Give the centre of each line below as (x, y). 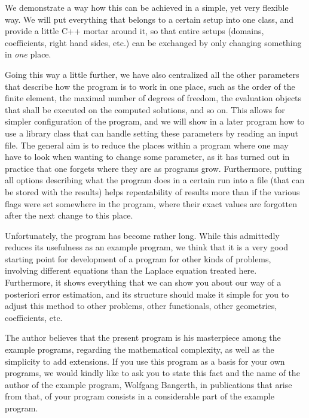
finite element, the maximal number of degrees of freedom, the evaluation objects (153, 98)
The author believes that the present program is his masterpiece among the (143, 337)
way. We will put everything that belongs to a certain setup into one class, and (149, 19)
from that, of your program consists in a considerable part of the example (140, 396)
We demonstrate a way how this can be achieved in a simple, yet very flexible (147, 7)
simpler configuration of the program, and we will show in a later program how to (155, 121)
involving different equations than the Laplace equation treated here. (131, 270)
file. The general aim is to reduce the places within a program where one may (147, 145)
